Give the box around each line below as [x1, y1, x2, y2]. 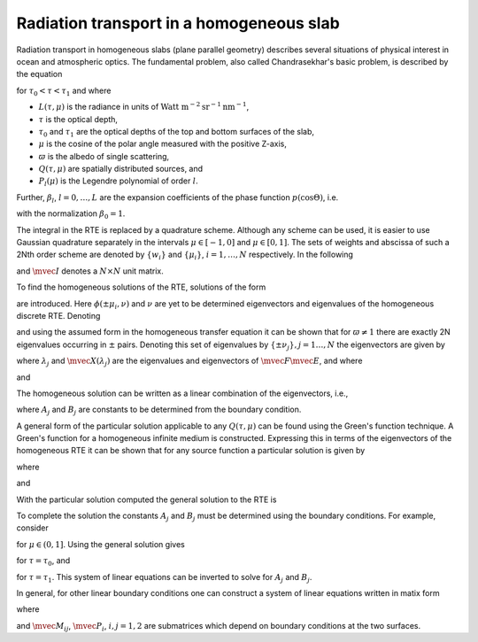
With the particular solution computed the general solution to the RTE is [16, 494, 277, 505]
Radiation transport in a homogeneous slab [16, 13, 340, 33]
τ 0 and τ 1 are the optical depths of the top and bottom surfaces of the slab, [38, 126, 314, 139]
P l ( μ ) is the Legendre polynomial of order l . [38, 175, 198, 189]
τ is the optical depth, [38, 113, 119, 124]
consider [16, 522, 49, 533]
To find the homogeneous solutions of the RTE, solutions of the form [16, 282, 266, 292]
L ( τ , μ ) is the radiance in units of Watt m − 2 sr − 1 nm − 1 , [38, 100, 250, 112]
